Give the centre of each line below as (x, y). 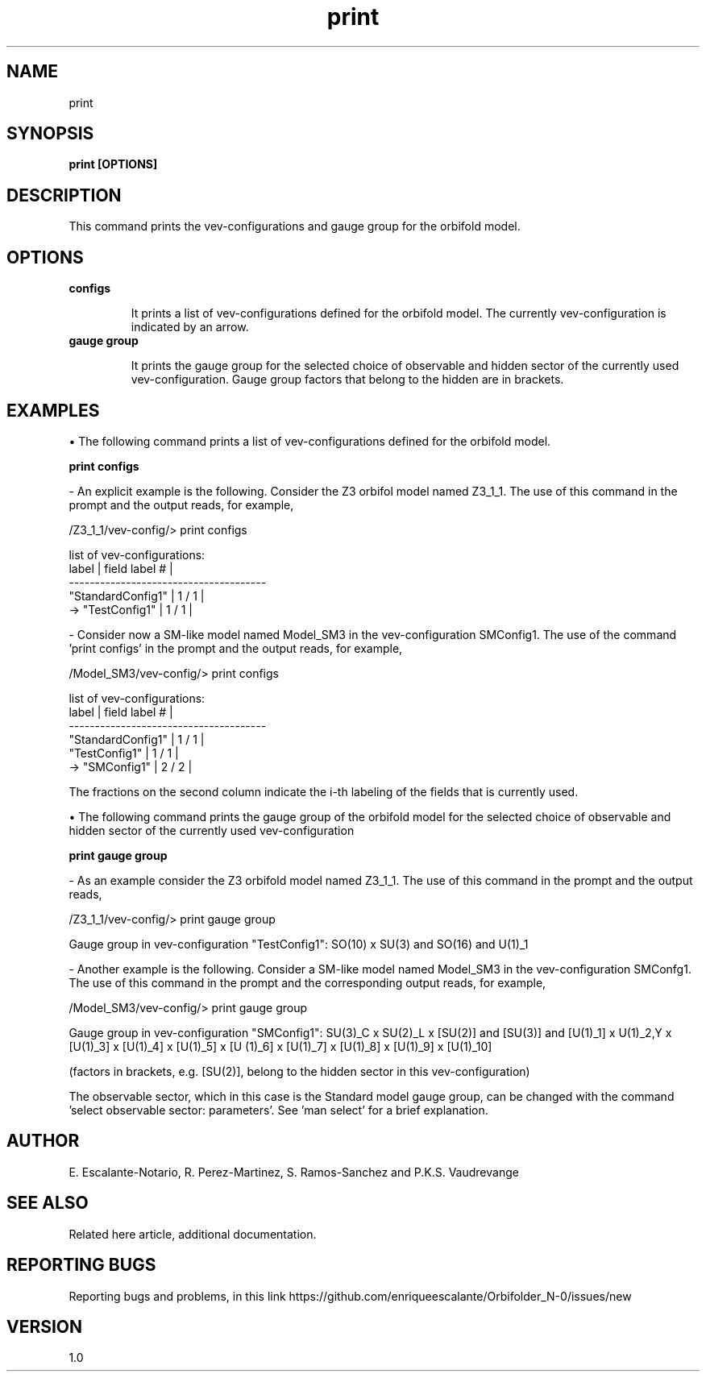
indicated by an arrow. (190, 327)
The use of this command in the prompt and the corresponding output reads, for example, (307, 982)
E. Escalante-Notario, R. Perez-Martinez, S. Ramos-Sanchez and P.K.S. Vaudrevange (294, 1172)
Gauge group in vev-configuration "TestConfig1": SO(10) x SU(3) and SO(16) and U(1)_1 (299, 944)
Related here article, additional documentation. (193, 1234)
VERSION (45, 1326)
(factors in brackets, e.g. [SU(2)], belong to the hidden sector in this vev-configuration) (299, 1071)
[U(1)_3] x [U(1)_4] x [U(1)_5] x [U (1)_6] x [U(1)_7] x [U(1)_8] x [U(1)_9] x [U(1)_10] (280, 1046)
